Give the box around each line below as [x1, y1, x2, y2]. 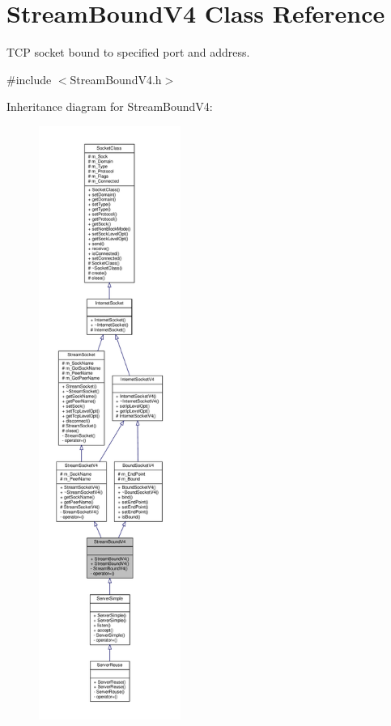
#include [6, 70, 52, 87]
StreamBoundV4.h [70, 70, 162, 87]
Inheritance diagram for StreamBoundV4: [6, 98, 213, 115]
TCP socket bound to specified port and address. [6, 44, 250, 61]
